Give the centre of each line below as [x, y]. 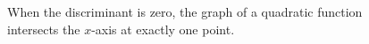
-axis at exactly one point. [163, 29]
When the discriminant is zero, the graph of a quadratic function [185, 11]
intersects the [44, 29]
